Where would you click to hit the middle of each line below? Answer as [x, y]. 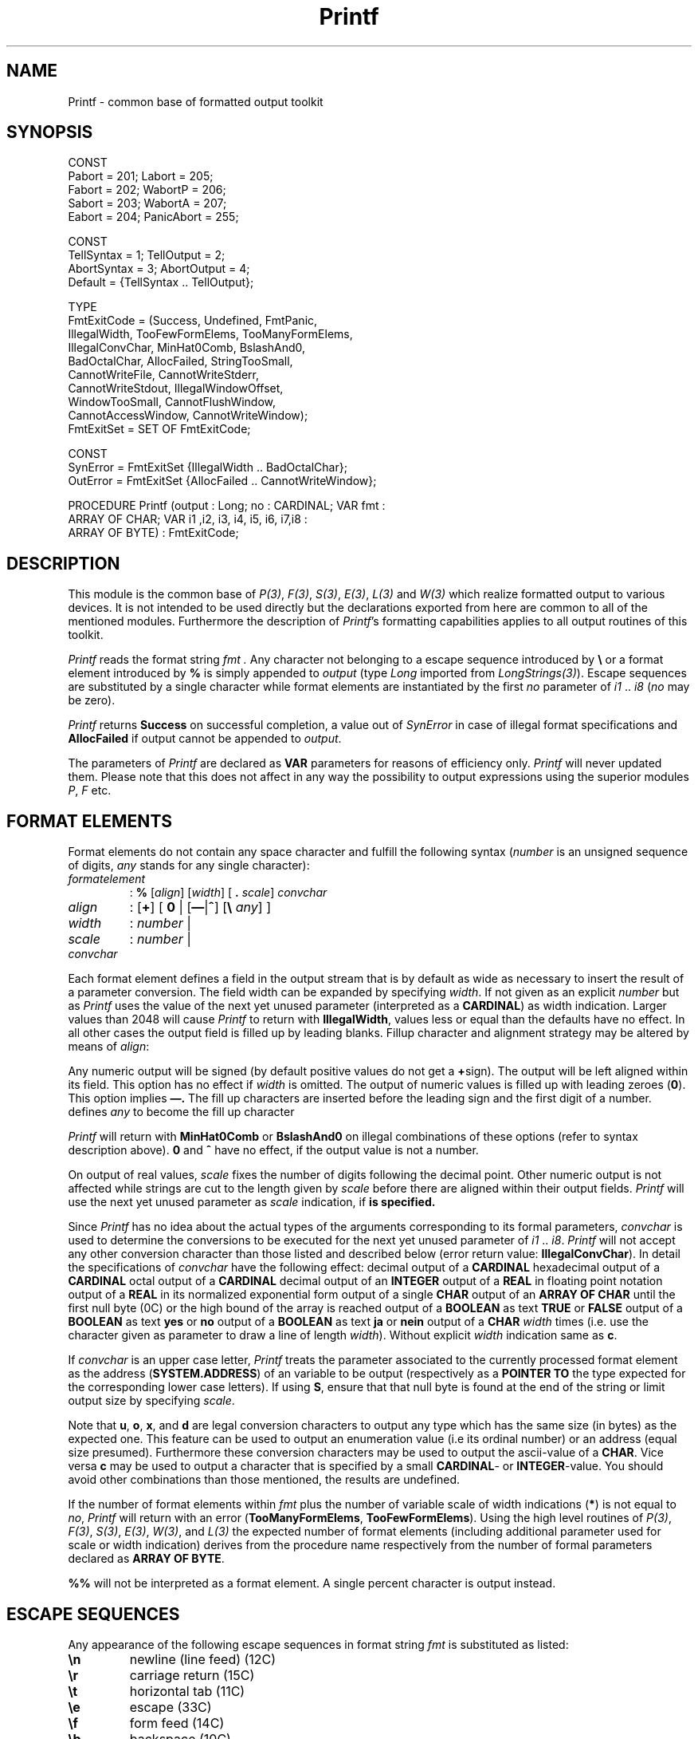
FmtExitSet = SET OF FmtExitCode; [159, 429]
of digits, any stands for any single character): [189, 866]
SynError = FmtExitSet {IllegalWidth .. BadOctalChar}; [208, 467]
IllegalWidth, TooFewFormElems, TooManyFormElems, [210, 334]
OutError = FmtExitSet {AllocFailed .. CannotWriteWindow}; [222, 481]
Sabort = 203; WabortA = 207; [147, 203]
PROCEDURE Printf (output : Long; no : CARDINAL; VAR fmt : [227, 506]
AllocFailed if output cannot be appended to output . [205, 739]
